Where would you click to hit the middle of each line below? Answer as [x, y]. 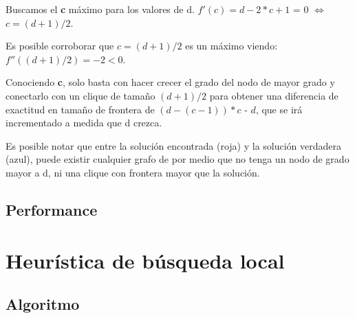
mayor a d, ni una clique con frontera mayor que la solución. [133, 172]
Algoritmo [43, 304]
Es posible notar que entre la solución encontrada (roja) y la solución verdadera [174, 145]
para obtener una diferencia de [274, 95]
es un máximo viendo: [232, 46]
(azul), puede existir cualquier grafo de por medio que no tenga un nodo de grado [177, 159]
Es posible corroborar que [60, 46]
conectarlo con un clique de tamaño [80, 95]
